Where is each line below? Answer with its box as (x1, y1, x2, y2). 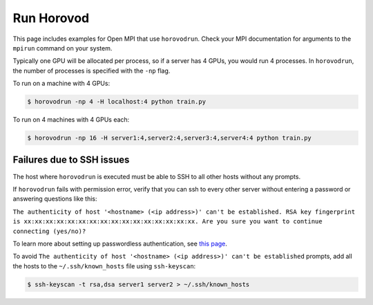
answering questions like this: (12, 194, 97, 203)
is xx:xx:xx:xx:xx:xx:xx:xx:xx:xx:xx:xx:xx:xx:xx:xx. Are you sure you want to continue (12, 218, 323, 225)
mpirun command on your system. (12, 44, 113, 52)
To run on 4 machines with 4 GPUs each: (12, 115, 130, 124)
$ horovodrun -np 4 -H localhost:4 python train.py (27, 98, 207, 106)
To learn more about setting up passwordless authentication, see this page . (12, 239, 228, 248)
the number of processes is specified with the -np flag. (12, 66, 171, 75)
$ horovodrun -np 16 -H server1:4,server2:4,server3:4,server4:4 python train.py (27, 134, 312, 142)
